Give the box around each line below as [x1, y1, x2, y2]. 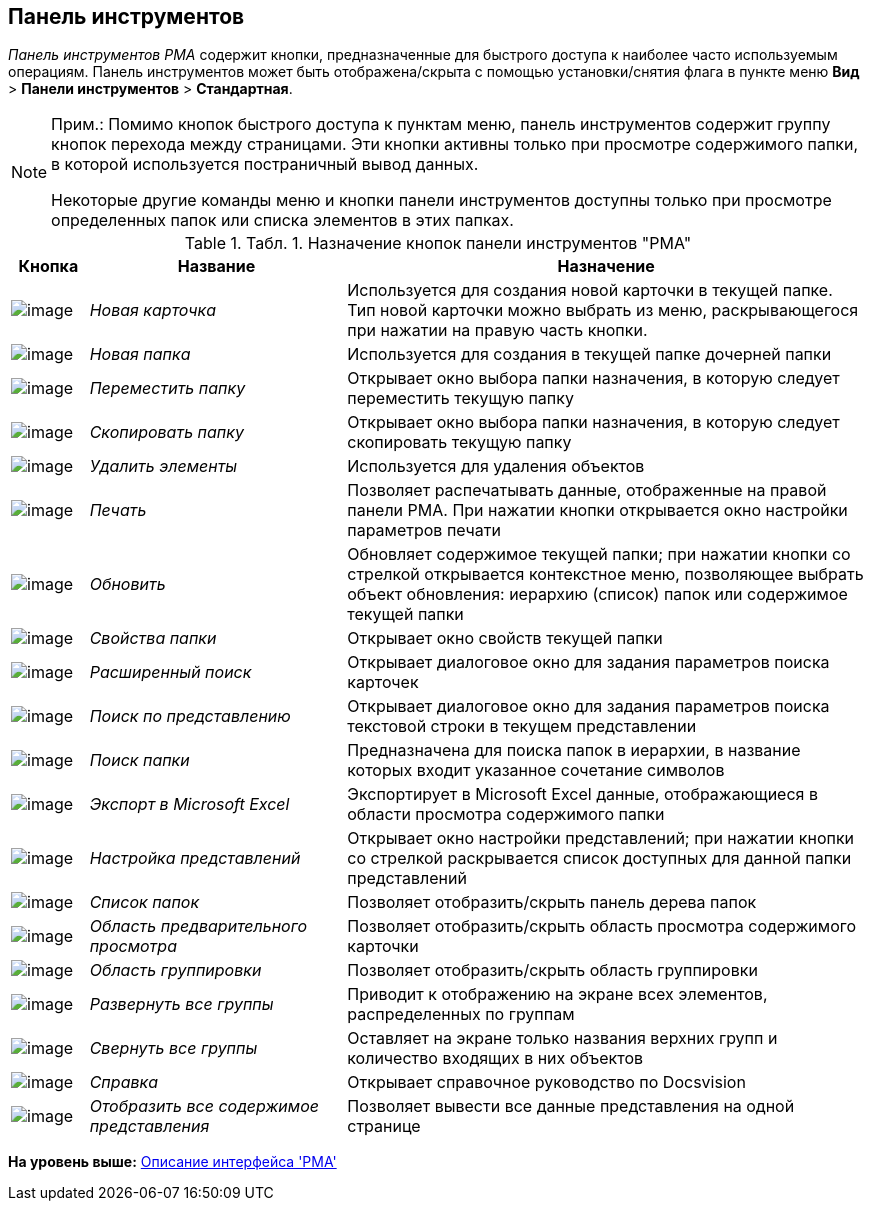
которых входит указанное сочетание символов [347, 760, 725, 781]
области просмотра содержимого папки [347, 804, 665, 825]
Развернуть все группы [89, 994, 274, 1015]
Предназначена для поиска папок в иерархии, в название [347, 740, 801, 761]
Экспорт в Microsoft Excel [89, 794, 290, 815]
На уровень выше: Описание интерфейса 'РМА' [8, 1153, 337, 1171]
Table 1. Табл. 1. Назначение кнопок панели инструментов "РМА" [184, 233, 692, 254]
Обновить [89, 574, 166, 595]
